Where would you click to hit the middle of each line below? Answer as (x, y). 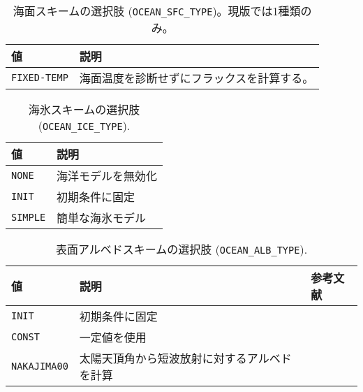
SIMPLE (29, 217)
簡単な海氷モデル (102, 218)
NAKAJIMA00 (40, 366)
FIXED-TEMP (40, 78)
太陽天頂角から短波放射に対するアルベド (185, 358)
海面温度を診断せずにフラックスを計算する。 (197, 78)
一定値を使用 (113, 337)
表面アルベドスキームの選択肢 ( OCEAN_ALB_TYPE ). (181, 249)
